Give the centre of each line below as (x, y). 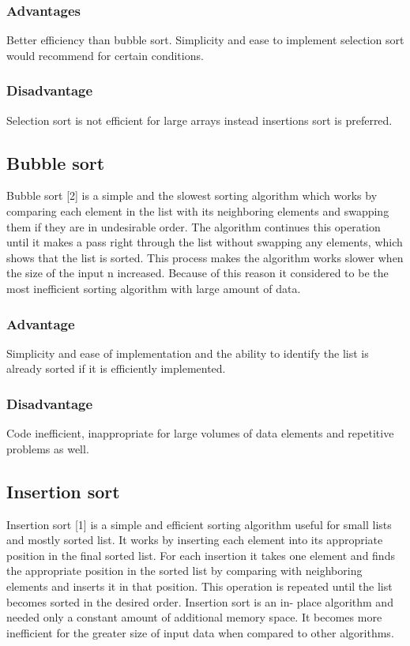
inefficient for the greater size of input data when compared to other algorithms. (200, 632)
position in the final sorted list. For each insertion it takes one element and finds (201, 555)
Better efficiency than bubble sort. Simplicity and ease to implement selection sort (205, 40)
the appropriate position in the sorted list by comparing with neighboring (184, 571)
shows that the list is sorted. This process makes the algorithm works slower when (205, 257)
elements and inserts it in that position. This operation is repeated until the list (199, 586)
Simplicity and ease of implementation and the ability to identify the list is (188, 353)
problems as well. (48, 448)
